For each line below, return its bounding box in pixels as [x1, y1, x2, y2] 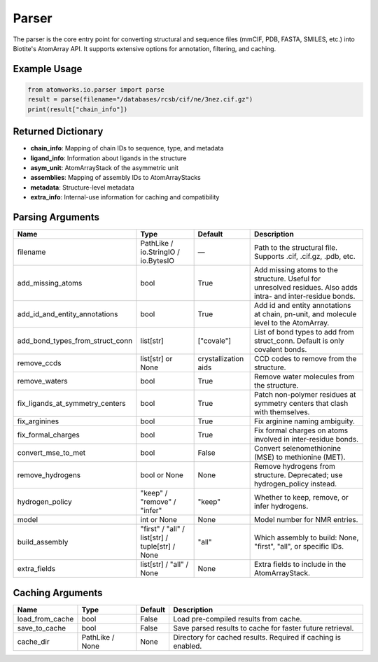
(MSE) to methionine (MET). [253, 452, 346, 462]
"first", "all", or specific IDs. [253, 542, 344, 551]
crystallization [197, 354, 244, 364]
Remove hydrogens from [253, 462, 336, 472]
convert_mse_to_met [17, 448, 86, 458]
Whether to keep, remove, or [253, 493, 349, 502]
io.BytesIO [140, 256, 175, 266]
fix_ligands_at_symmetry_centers [17, 399, 126, 409]
